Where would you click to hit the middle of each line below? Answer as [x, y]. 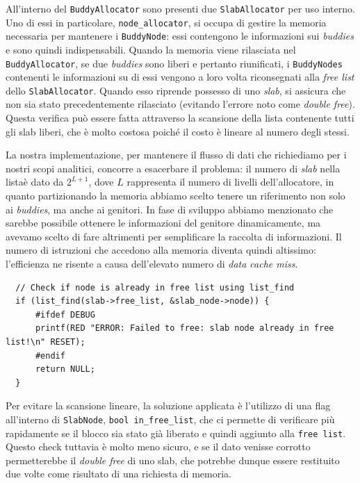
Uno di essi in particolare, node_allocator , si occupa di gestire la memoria [166, 22]
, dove [101, 182]
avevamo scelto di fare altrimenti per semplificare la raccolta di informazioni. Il [174, 236]
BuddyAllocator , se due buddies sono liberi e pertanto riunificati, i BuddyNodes [174, 63]
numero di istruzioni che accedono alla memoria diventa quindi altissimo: [161, 250]
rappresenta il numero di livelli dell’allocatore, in [230, 182]
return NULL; [65, 369]
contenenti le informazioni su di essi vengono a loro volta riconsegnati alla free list [180, 77]
